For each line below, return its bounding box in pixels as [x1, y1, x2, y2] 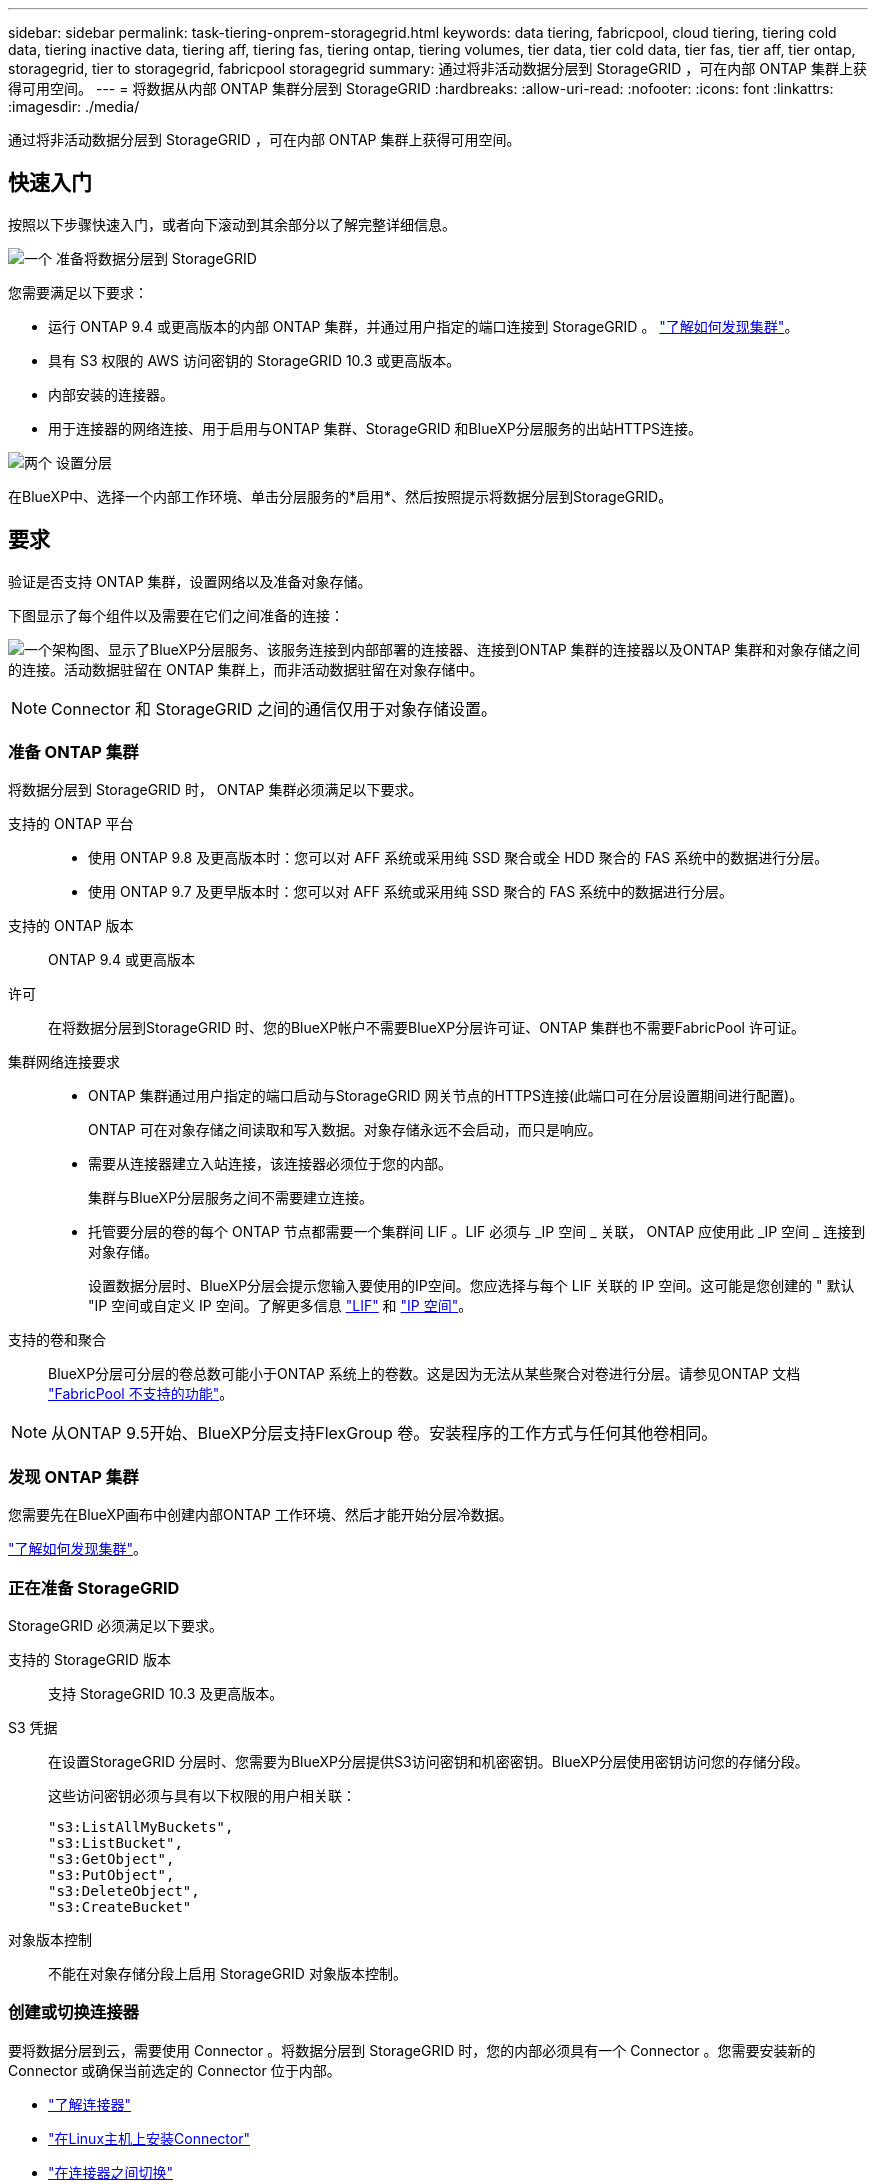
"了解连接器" [48, 2095, 132, 2113]
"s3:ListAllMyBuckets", [48, 1818, 234, 1835]
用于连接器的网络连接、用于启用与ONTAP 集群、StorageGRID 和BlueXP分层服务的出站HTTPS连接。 [48, 419, 703, 437]
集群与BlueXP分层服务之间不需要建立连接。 [88, 1189, 374, 1207]
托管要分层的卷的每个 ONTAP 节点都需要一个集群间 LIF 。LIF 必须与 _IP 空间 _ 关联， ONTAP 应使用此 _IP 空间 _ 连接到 [88, 1223, 866, 1241]
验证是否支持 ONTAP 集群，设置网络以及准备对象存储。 [8, 572, 372, 590]
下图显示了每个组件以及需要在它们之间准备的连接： [8, 606, 344, 624]
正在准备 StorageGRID [8, 1577, 180, 1598]
